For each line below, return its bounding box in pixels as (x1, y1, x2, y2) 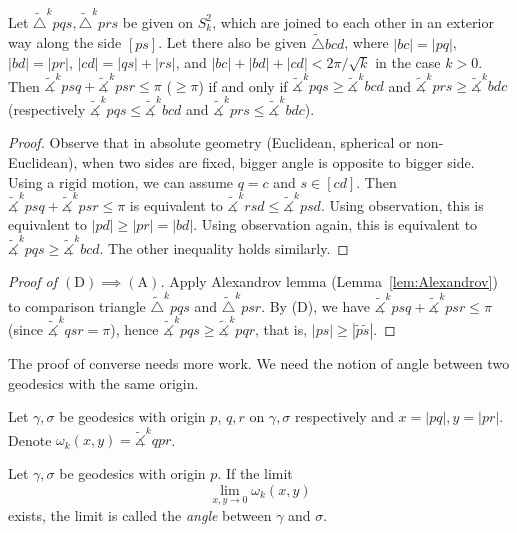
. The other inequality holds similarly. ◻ (99, 237, 349, 258)
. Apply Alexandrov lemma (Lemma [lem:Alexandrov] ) (160, 271, 498, 292)
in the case (375, 52, 441, 73)
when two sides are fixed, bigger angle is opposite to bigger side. (82, 151, 475, 172)
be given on (122, 11, 194, 32)
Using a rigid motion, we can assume (8, 171, 234, 192)
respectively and (295, 406, 394, 427)
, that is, (254, 318, 308, 339)
